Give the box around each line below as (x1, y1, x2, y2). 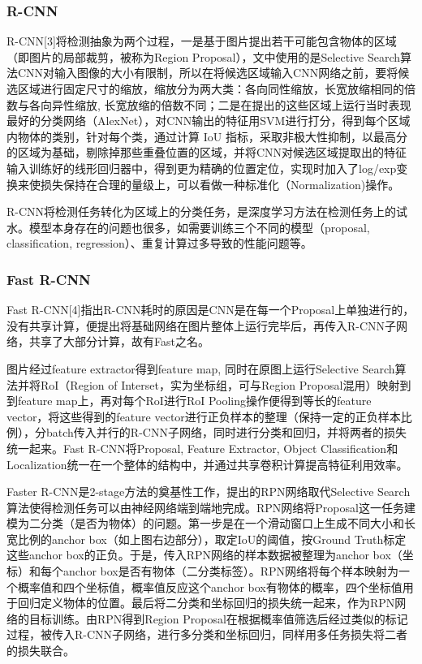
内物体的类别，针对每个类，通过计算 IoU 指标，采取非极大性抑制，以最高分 (6, 127, 407, 144)
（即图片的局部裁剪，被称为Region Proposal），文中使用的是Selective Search (6, 48, 401, 65)
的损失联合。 (6, 642, 75, 659)
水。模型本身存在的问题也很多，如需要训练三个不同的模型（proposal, (6, 218, 370, 235)
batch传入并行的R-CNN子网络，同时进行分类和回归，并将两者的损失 (45, 424, 407, 441)
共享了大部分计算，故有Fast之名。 (28, 333, 209, 350)
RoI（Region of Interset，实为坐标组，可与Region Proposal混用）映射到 (40, 376, 411, 393)
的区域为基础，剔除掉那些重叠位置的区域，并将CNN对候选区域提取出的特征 (6, 144, 407, 161)
